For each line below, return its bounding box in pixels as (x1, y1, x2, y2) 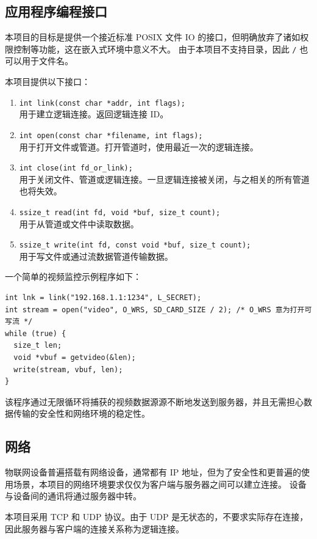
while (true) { (5, 329, 66, 338)
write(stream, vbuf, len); (13, 365, 123, 374)
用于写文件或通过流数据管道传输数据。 (19, 249, 173, 262)
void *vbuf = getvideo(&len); (13, 353, 136, 362)
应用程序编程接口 (5, 2, 107, 21)
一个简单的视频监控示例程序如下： (5, 270, 141, 283)
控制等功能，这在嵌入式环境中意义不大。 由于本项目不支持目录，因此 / (13, 42, 297, 55)
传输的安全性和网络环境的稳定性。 (13, 407, 150, 420)
